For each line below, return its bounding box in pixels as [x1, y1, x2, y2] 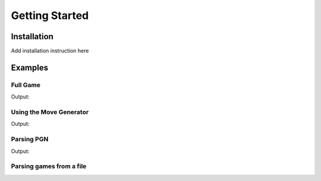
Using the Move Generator [11, 107, 89, 116]
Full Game [11, 81, 41, 89]
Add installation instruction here [11, 47, 89, 55]
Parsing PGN [11, 135, 49, 144]
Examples [11, 62, 49, 72]
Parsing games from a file [11, 162, 87, 170]
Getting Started [11, 9, 89, 22]
